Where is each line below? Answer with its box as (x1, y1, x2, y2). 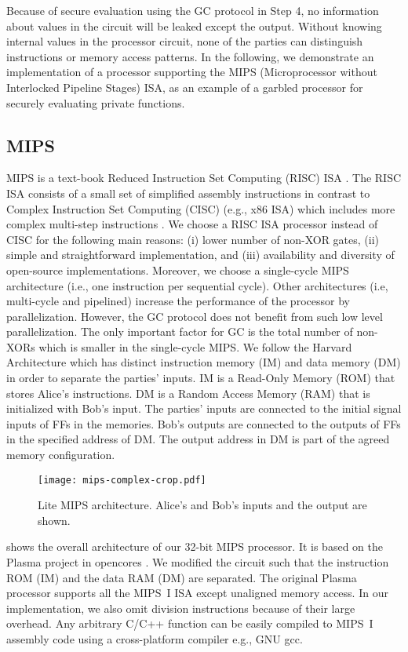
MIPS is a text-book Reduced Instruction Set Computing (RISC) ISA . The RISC (6, 169, 402, 186)
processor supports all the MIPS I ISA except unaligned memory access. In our (6, 585, 388, 601)
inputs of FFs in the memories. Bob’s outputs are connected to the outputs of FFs (6, 415, 401, 432)
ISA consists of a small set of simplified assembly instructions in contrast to (6, 184, 370, 201)
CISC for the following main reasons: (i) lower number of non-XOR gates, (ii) (6, 231, 380, 247)
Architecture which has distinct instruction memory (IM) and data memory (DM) (6, 354, 401, 370)
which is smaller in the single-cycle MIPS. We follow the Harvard (38, 338, 352, 355)
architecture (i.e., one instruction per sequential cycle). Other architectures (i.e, (6, 277, 388, 293)
